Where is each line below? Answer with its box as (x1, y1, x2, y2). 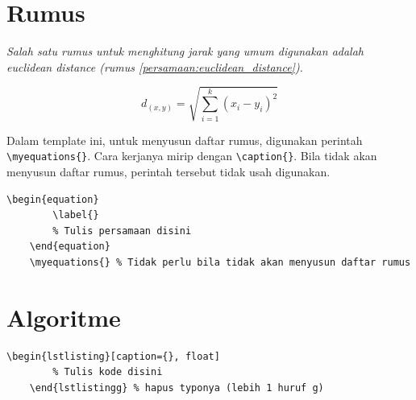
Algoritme (6, 300, 121, 333)
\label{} (52, 209, 99, 221)
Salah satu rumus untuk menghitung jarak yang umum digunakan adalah (6, 43, 364, 60)
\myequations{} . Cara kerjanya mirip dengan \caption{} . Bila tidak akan (6, 147, 377, 164)
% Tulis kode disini (52, 366, 163, 378)
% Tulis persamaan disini (52, 225, 192, 237)
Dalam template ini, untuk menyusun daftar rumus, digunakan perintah (6, 131, 363, 148)
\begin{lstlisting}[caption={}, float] (6, 350, 220, 362)
